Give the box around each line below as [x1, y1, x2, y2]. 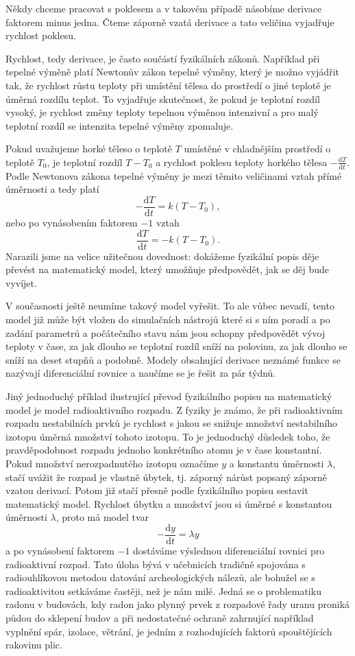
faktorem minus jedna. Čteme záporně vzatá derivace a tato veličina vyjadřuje [5, 14, 334, 29]
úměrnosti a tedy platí [5, 182, 99, 196]
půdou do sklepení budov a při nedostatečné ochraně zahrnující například [5, 610, 314, 624]
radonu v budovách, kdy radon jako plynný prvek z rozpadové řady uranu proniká [5, 597, 350, 611]
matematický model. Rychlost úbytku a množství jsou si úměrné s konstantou [5, 496, 332, 511]
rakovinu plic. [5, 637, 62, 652]
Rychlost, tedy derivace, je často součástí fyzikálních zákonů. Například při [5, 51, 320, 65]
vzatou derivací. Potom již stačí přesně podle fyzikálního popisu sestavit [5, 483, 308, 497]
